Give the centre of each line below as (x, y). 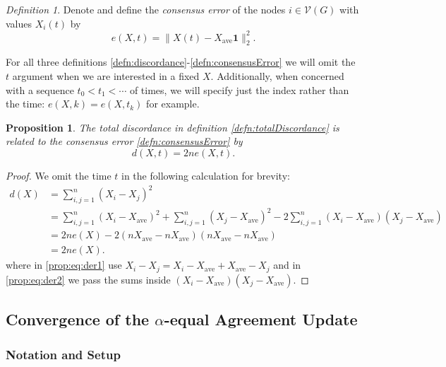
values (19, 23)
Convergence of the (78, 319)
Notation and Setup (63, 354)
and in (287, 265)
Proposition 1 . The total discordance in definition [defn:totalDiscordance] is (173, 127)
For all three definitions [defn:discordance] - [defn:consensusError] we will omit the (181, 62)
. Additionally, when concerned (277, 76)
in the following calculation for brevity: (206, 176)
